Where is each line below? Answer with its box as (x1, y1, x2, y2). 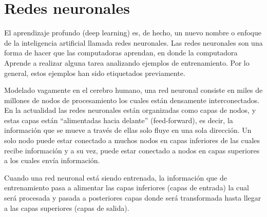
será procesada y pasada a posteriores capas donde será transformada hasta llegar (4, 192, 261, 203)
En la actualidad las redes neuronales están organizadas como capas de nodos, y (4, 105, 256, 115)
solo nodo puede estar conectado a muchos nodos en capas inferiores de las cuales (4, 135, 260, 146)
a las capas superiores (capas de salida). (4, 202, 129, 213)
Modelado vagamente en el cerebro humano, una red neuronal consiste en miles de (4, 85, 263, 95)
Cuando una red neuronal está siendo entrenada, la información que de (4, 172, 227, 183)
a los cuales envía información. (4, 155, 100, 166)
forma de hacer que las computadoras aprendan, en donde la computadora (4, 47, 238, 58)
